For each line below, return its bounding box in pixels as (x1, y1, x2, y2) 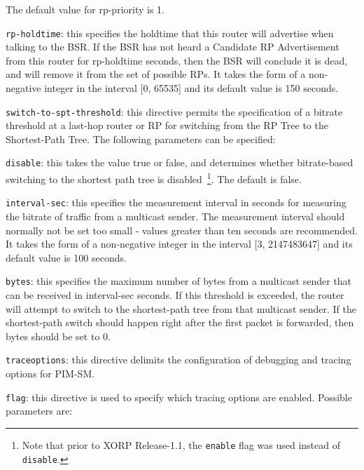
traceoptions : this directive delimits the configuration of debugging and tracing (6, 352, 351, 367)
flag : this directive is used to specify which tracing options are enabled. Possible (6, 389, 352, 404)
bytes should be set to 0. (6, 328, 111, 343)
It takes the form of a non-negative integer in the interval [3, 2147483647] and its (6, 236, 353, 251)
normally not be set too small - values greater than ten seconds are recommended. (6, 222, 358, 237)
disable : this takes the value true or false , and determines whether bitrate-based (6, 155, 353, 170)
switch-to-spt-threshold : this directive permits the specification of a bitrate (6, 104, 343, 119)
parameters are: (6, 403, 73, 418)
